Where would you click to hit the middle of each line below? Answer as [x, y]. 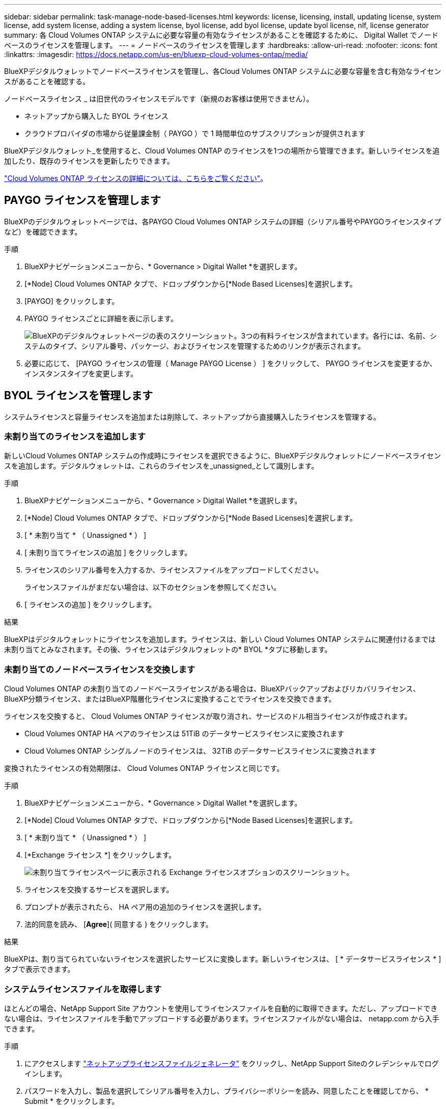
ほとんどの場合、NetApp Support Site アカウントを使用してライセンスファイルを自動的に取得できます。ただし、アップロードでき [221, 1008]
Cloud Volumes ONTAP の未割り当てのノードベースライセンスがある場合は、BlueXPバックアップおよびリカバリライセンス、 [212, 689]
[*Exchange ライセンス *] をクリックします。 [100, 855]
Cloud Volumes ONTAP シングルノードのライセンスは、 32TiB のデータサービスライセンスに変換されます [201, 751]
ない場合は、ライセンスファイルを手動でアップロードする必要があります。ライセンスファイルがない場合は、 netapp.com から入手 [222, 1018]
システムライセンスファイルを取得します [83, 989]
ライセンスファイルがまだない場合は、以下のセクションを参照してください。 [152, 587]
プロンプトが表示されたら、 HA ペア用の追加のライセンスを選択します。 [145, 907]
